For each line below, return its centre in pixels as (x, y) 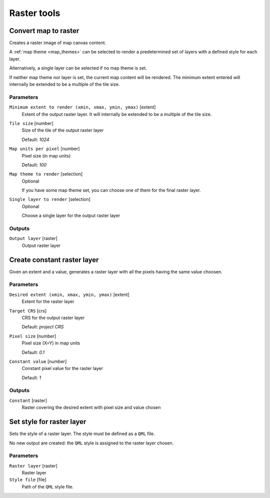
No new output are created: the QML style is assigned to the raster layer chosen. (91, 443)
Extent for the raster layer (48, 301)
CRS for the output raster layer (53, 317)
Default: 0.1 (33, 352)
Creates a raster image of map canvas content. (58, 43)
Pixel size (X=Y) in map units (51, 343)
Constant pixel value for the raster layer (62, 368)
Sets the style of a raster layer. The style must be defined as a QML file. (82, 434)
